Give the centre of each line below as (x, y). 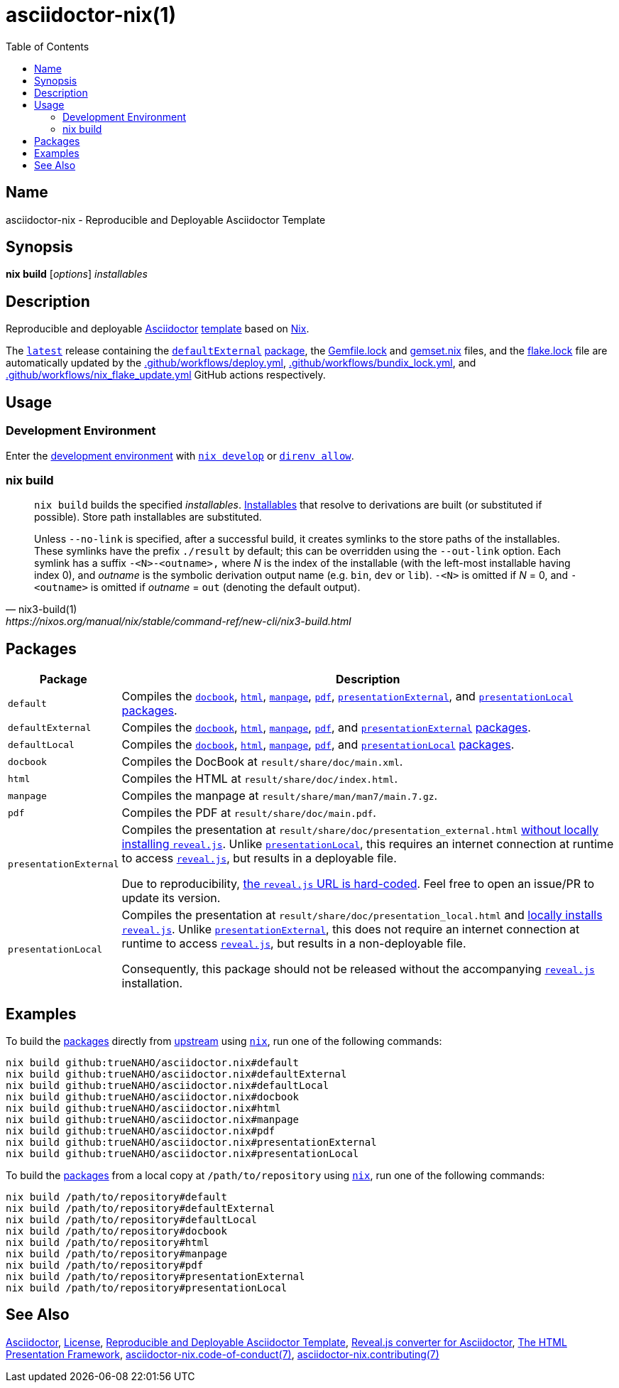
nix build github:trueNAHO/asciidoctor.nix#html (143, 1108)
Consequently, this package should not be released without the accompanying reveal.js (358, 969)
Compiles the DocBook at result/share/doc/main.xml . (262, 762)
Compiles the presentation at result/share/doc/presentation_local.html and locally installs (362, 915)
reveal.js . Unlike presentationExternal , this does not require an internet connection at (351, 929)
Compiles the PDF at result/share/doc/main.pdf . (249, 813)
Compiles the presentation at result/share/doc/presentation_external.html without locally (360, 830)
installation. (152, 983)
